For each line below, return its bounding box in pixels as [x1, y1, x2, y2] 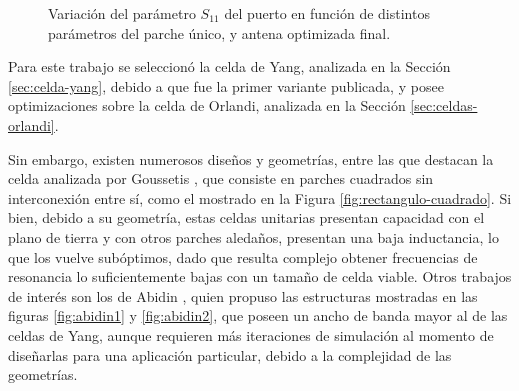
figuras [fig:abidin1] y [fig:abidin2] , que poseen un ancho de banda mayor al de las [8, 305, 508, 326]
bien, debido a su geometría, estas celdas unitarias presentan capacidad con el [8, 207, 485, 228]
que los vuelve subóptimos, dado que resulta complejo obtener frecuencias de [8, 246, 478, 267]
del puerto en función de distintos [224, 3, 430, 23]
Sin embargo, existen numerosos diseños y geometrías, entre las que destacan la [8, 148, 494, 169]
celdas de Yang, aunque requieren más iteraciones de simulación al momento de [8, 324, 494, 345]
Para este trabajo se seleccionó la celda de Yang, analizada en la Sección [8, 56, 451, 77]
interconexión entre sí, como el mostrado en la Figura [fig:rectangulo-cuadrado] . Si [8, 187, 512, 208]
